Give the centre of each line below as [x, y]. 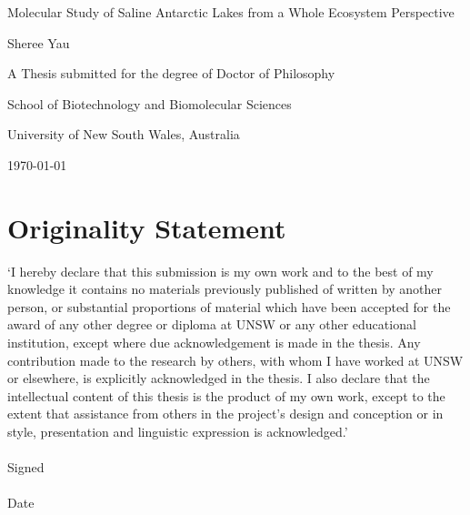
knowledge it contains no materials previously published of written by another [225, 289]
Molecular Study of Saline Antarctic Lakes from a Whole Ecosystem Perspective [231, 12]
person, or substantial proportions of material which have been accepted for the [229, 306]
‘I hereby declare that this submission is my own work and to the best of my [220, 271]
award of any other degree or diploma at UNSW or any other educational [212, 324]
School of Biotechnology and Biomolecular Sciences [150, 103]
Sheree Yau [39, 42]
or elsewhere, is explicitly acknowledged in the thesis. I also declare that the [219, 378]
